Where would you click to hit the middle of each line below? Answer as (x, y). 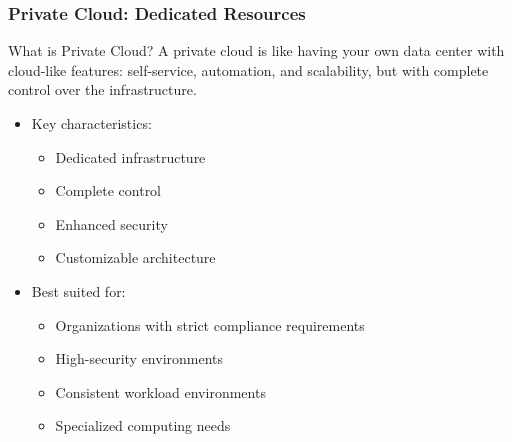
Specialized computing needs (143, 425)
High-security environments (139, 358)
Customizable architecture (135, 257)
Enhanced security (111, 223)
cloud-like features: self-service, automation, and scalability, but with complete (248, 69)
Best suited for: (78, 290)
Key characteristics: (91, 123)
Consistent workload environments (160, 391)
